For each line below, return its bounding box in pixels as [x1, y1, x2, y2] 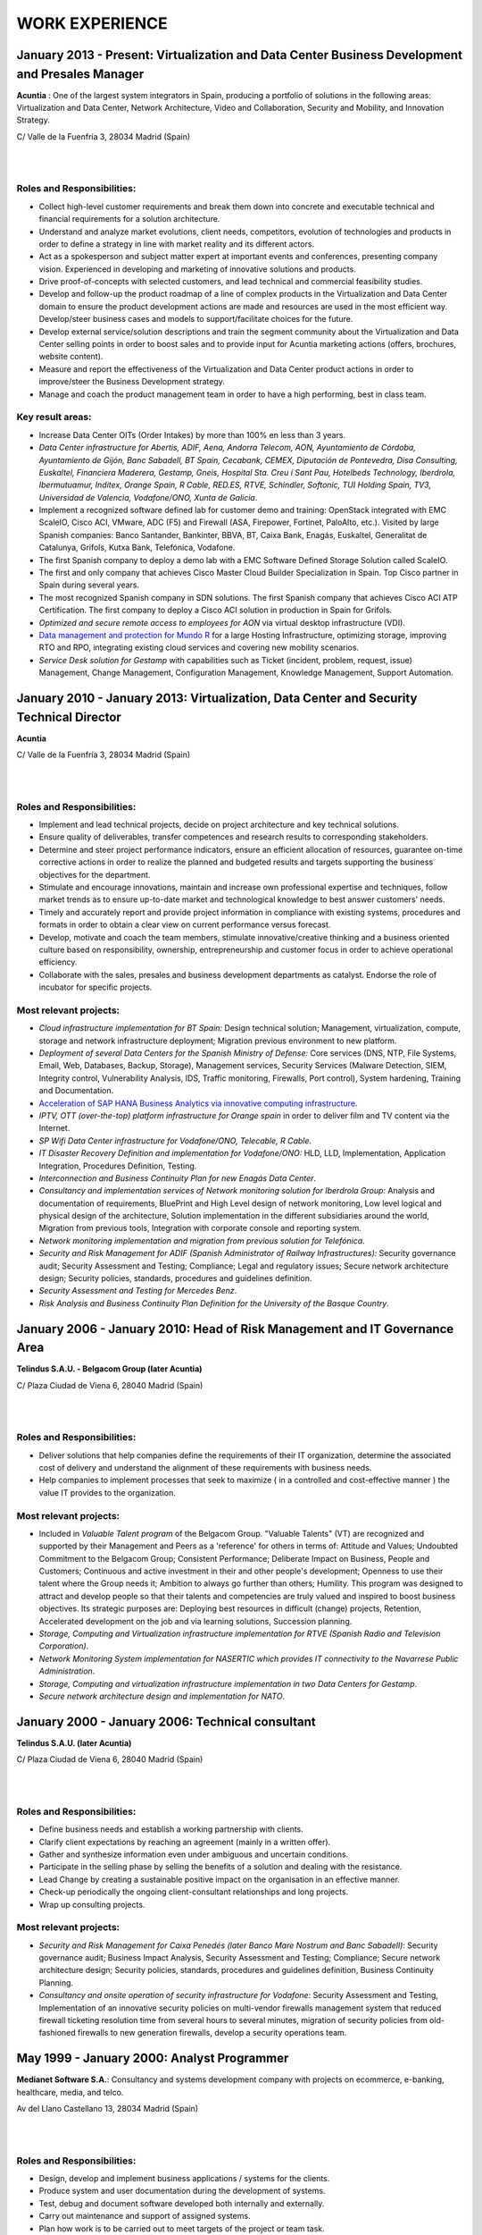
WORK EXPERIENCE [16, 13, 169, 33]
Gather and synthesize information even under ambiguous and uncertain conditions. [38, 1849, 349, 1860]
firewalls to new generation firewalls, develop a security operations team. [77, 2028, 347, 2038]
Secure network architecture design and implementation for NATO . [38, 1691, 286, 1701]
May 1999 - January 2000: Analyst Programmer [16, 2051, 289, 2066]
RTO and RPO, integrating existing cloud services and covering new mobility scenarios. [38, 642, 360, 653]
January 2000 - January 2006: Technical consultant [16, 1714, 316, 1729]
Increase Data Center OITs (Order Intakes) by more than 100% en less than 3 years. [38, 429, 346, 440]
